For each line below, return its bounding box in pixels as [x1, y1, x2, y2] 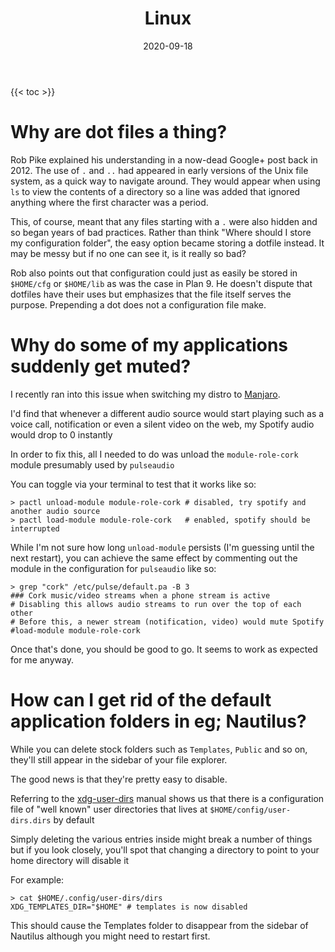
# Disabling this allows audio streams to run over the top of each [10, 599, 302, 609]
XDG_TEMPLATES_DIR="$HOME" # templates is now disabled [10, 902, 248, 912]
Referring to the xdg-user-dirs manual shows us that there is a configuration [10, 792, 325, 804]
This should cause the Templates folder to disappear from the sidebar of [10, 919, 309, 931]
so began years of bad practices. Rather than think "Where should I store [10, 226, 312, 238]
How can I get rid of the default [10, 689, 272, 711]
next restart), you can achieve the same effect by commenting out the [10, 552, 298, 564]
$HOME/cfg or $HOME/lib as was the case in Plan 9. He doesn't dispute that [10, 277, 313, 289]
